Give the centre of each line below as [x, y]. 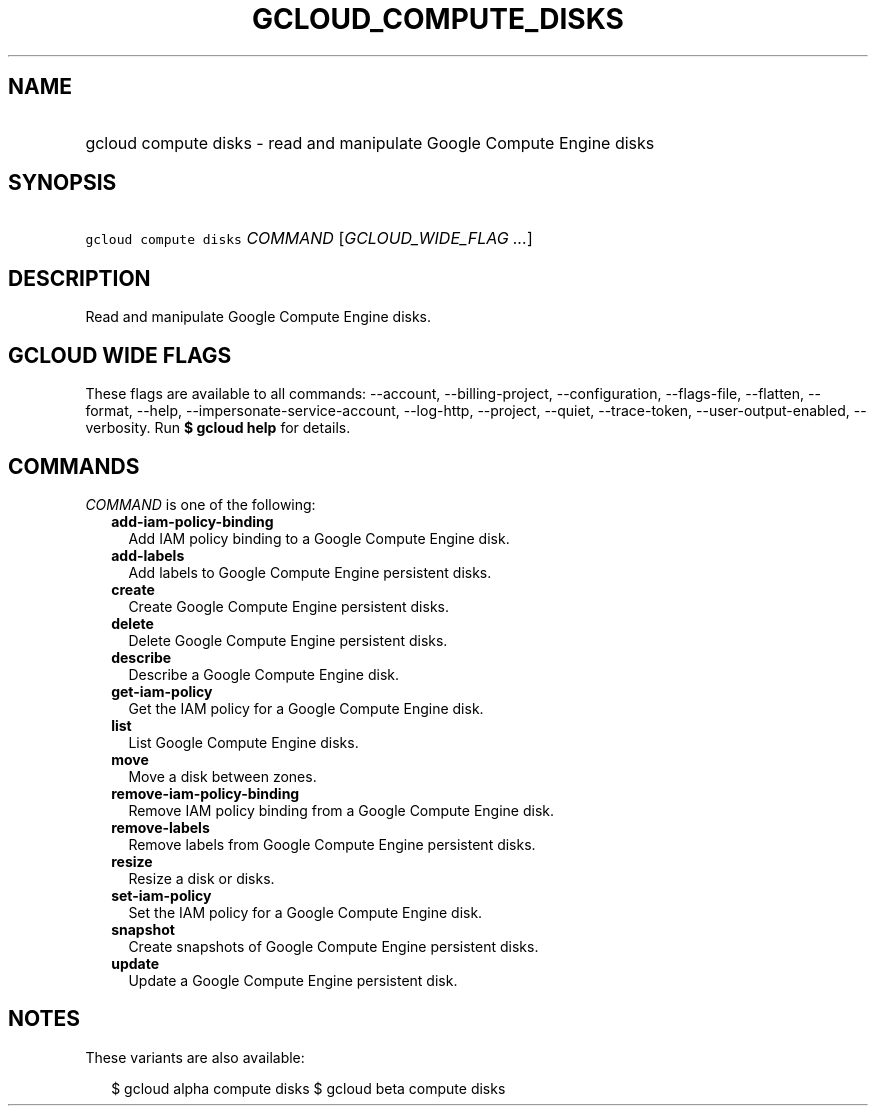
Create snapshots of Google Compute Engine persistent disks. [333, 946]
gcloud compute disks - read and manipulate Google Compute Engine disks [370, 142]
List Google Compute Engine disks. [243, 742]
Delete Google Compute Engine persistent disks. [288, 640]
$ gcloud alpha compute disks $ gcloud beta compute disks [308, 1088]
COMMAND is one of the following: [200, 504]
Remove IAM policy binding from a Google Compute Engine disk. [341, 810]
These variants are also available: [195, 1057]
